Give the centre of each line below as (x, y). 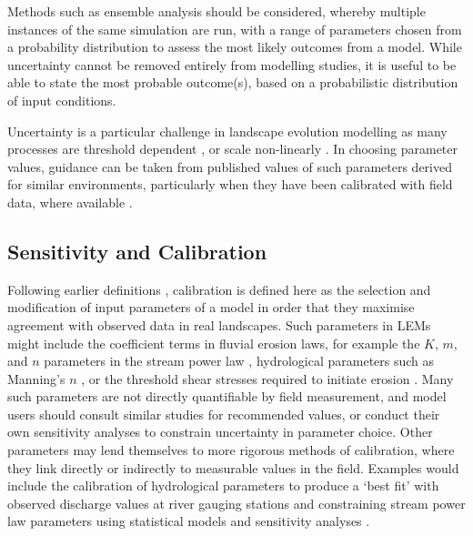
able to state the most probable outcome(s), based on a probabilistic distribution (233, 82)
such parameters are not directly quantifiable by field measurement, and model (227, 396)
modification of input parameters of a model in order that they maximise (211, 307)
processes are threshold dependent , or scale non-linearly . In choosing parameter (233, 149)
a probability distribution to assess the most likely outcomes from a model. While (235, 47)
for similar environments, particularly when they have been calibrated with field (230, 184)
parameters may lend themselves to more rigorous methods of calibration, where (231, 450)
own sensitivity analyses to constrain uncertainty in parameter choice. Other (220, 432)
